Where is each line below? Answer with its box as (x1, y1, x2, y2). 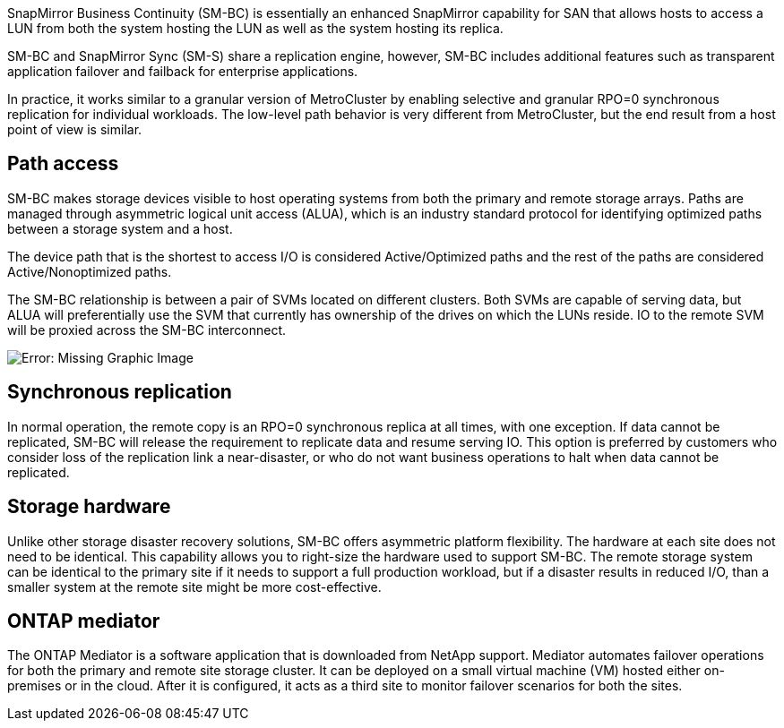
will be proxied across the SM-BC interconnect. (7, 321, 287, 338)
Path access (7, 152, 119, 176)
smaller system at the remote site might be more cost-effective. (7, 578, 382, 595)
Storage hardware (7, 495, 171, 518)
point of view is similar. (7, 122, 142, 137)
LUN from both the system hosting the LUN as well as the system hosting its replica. (7, 21, 504, 36)
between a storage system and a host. (7, 220, 233, 236)
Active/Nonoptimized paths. (7, 263, 172, 279)
